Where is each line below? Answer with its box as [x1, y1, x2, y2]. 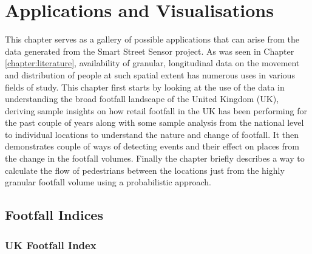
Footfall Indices [5, 205, 103, 224]
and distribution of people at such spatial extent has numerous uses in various [5, 68, 295, 81]
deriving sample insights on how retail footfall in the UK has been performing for [5, 104, 307, 117]
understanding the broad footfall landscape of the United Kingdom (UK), [5, 92, 279, 105]
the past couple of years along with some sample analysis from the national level [5, 116, 304, 129]
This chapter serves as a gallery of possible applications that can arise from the [5, 33, 299, 46]
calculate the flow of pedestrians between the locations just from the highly [5, 163, 285, 176]
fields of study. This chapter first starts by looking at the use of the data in [5, 80, 285, 93]
